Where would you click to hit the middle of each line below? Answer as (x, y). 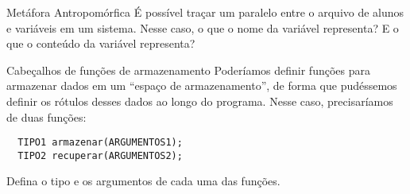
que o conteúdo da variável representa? (101, 43)
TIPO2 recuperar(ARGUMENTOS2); (100, 155)
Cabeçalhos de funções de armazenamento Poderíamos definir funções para (188, 70)
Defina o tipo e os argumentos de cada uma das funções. (143, 181)
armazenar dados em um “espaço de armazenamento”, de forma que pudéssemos (202, 85)
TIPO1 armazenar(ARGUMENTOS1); (100, 143)
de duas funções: (46, 116)
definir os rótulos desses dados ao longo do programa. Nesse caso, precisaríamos (200, 101)
